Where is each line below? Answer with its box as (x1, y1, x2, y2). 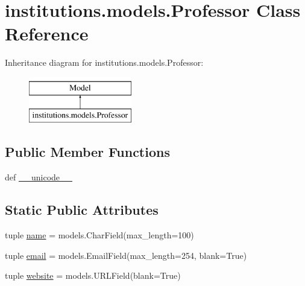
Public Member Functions (5, 142, 170, 161)
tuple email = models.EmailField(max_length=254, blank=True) (5, 249, 247, 261)
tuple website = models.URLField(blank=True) (5, 269, 181, 282)
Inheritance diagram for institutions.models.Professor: (5, 56, 204, 69)
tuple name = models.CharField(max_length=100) (5, 229, 194, 241)
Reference (5, 21, 89, 46)
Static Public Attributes (5, 200, 159, 219)
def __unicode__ (5, 171, 73, 183)
